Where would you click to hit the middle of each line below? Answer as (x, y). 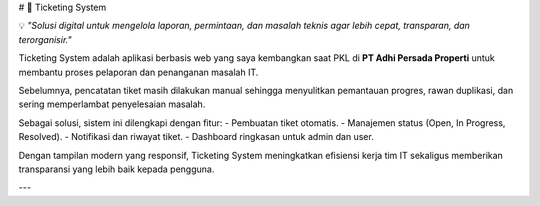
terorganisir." (45, 39)
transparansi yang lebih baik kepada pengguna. (116, 169)
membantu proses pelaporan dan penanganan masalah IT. (138, 72)
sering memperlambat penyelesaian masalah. (112, 104)
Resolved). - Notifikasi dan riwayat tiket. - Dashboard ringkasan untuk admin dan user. (196, 137)
